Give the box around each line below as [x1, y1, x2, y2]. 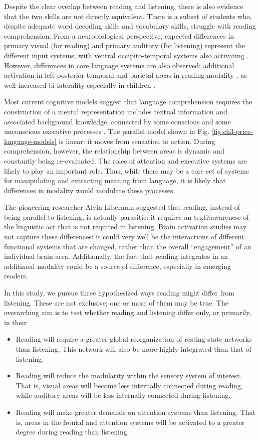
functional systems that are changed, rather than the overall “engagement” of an [4, 241, 251, 251]
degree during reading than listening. [16, 426, 129, 437]
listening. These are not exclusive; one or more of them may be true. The [4, 297, 228, 308]
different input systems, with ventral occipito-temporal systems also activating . [4, 50, 249, 60]
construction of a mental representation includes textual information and [4, 106, 227, 116]
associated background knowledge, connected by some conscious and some [4, 116, 231, 126]
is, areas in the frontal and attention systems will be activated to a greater [16, 416, 245, 427]
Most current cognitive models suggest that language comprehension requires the [4, 96, 252, 107]
